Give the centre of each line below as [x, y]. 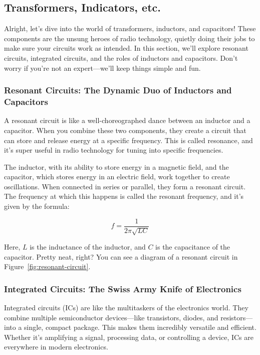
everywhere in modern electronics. [56, 347]
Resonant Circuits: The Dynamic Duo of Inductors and [118, 90]
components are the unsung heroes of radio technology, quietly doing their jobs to [129, 38]
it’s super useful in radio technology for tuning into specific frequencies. [114, 150]
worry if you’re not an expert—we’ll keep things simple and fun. [102, 68]
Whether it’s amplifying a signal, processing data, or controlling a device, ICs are [129, 337]
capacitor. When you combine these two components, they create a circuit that [125, 130]
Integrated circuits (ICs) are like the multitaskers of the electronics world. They [126, 308]
